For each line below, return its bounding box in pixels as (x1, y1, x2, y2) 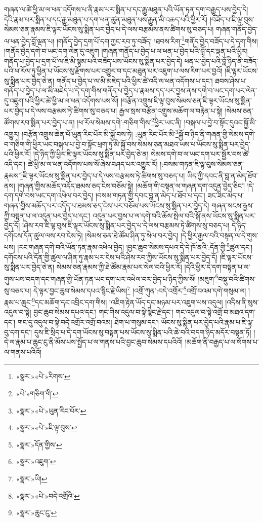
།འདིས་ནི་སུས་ (225, 296, 259, 307)
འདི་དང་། (4, 158, 26, 169)
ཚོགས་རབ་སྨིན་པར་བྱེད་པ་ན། (4, 117, 75, 127)
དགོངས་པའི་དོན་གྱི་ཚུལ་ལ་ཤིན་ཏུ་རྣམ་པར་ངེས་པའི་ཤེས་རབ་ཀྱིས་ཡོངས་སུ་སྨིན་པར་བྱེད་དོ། (4, 251, 217, 262)
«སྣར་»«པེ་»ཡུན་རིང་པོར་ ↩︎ (16, 405, 86, 416)
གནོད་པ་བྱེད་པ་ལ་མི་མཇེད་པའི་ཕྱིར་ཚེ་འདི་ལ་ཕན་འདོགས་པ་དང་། (56, 75, 213, 86)
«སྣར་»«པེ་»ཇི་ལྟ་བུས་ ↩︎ (16, 422, 77, 433)
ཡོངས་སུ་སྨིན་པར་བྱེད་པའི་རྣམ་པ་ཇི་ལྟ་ (161, 317, 254, 327)
